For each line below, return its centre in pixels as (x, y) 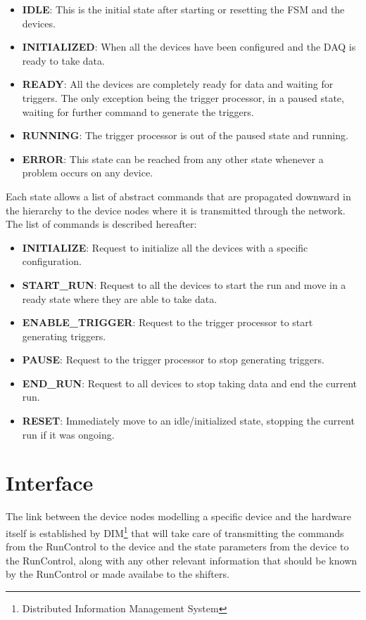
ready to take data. (63, 60)
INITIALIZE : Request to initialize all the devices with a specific (165, 247)
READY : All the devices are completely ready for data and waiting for (178, 84)
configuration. (52, 261)
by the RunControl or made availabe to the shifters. (118, 574)
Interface (50, 483)
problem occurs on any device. (88, 173)
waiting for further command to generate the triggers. (138, 111)
